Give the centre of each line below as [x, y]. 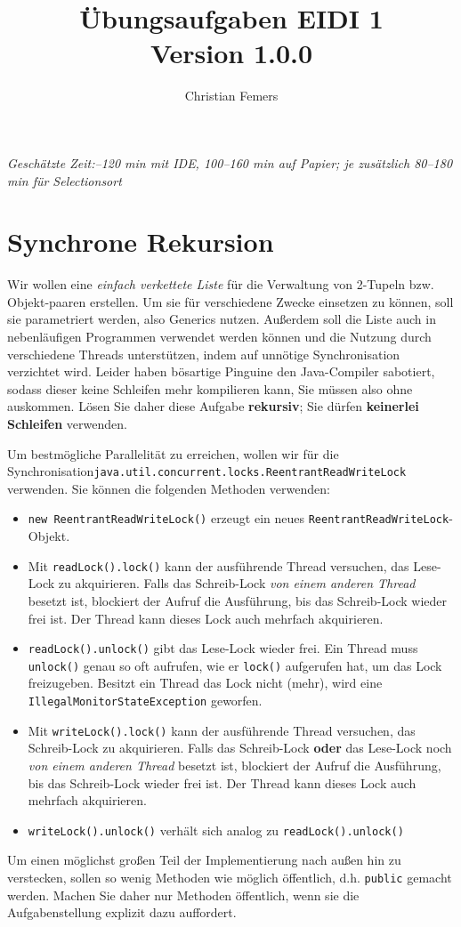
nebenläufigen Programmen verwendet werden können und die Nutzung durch [219, 336]
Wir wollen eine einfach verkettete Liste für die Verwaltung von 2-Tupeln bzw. [221, 284]
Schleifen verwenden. [67, 423]
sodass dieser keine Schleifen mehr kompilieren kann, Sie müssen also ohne [210, 388]
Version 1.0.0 [231, 53]
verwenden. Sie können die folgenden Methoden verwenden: [169, 488]
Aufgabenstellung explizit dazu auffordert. [122, 912]
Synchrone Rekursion [141, 242]
